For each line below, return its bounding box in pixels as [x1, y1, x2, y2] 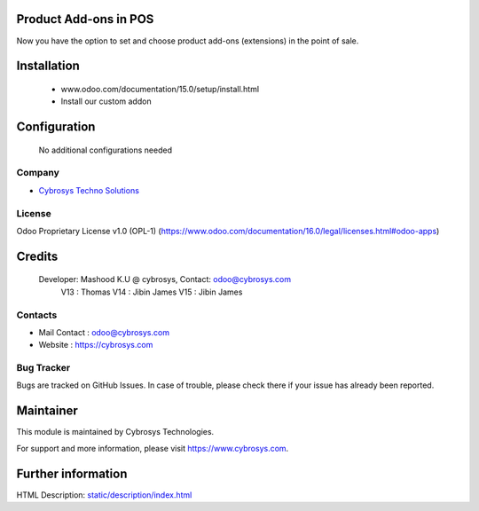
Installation [16, 59, 80, 74]
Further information [16, 466, 128, 481]
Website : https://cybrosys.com [38, 340, 153, 350]
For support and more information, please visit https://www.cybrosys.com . [16, 443, 289, 453]
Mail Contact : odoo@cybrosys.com [38, 326, 170, 337]
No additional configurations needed [38, 145, 173, 155]
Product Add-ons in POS [16, 12, 154, 27]
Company [16, 167, 59, 179]
